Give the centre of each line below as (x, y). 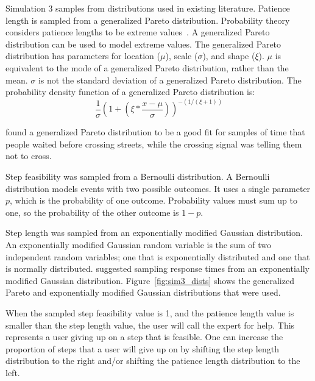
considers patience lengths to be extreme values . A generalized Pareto (138, 32)
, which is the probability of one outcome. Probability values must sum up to (154, 200)
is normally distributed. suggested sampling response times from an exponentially (157, 269)
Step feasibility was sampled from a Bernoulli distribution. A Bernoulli (138, 176)
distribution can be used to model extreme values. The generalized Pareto (143, 44)
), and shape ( (229, 56)
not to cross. (29, 156)
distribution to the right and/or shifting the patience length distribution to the (153, 361)
